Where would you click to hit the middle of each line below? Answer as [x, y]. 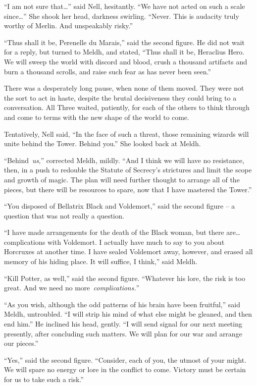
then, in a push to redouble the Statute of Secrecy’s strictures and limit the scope [128, 170]
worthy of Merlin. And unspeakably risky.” [69, 26]
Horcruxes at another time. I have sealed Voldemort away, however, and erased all [128, 251]
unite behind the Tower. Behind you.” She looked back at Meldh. [103, 143]
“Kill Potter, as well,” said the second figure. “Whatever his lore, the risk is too [125, 278]
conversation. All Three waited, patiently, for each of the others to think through [127, 107]
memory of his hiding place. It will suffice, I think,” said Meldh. [101, 261]
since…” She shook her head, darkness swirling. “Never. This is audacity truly [122, 16]
